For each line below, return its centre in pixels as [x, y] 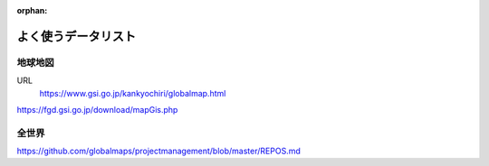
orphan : [32, 10]
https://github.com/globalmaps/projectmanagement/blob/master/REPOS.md [158, 151]
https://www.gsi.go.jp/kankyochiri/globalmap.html [133, 93]
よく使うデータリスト [76, 36]
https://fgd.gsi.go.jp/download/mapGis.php [97, 109]
